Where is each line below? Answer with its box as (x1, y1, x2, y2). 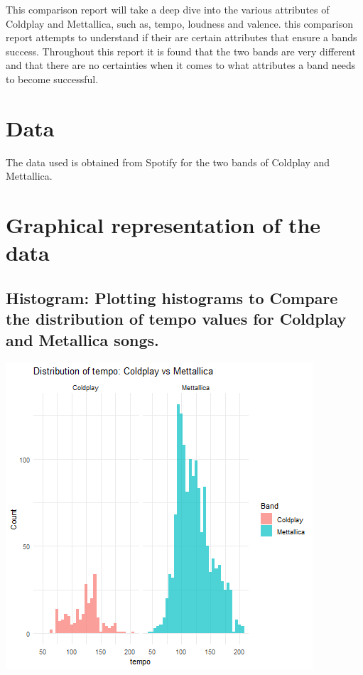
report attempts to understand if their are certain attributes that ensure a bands (6, 30, 357, 45)
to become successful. (6, 71, 99, 86)
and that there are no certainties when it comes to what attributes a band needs (6, 58, 356, 72)
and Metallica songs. (6, 328, 159, 350)
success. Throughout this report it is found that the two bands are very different (6, 43, 356, 58)
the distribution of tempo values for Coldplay (6, 308, 347, 330)
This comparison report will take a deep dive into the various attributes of (6, 2, 330, 16)
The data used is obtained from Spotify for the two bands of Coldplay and (6, 154, 330, 169)
